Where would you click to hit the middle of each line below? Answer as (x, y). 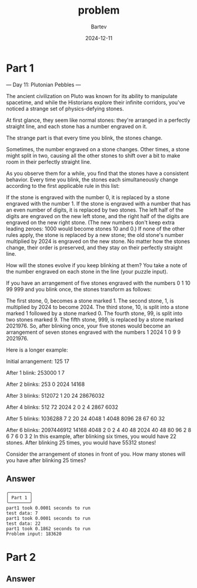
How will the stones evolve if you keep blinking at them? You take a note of (97, 265)
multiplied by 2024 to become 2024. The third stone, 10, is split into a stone (98, 307)
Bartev (99, 27)
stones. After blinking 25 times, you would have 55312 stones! (81, 442)
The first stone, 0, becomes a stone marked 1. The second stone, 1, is (90, 301)
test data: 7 (22, 513)
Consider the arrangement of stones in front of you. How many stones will (96, 454)
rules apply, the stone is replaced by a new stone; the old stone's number (95, 235)
